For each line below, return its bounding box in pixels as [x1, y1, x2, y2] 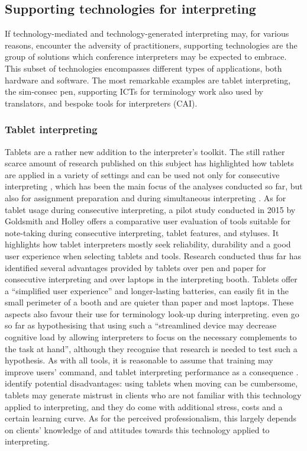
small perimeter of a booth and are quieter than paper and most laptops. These [5, 296, 294, 308]
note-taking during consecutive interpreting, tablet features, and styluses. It [5, 226, 279, 239]
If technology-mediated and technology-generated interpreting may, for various [5, 27, 289, 40]
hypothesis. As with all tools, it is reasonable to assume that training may [5, 354, 273, 366]
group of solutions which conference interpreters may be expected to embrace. [5, 50, 287, 63]
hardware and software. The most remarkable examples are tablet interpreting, [5, 73, 291, 86]
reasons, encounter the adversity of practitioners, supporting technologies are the [5, 38, 298, 51]
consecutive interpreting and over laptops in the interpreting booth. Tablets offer [5, 273, 298, 285]
